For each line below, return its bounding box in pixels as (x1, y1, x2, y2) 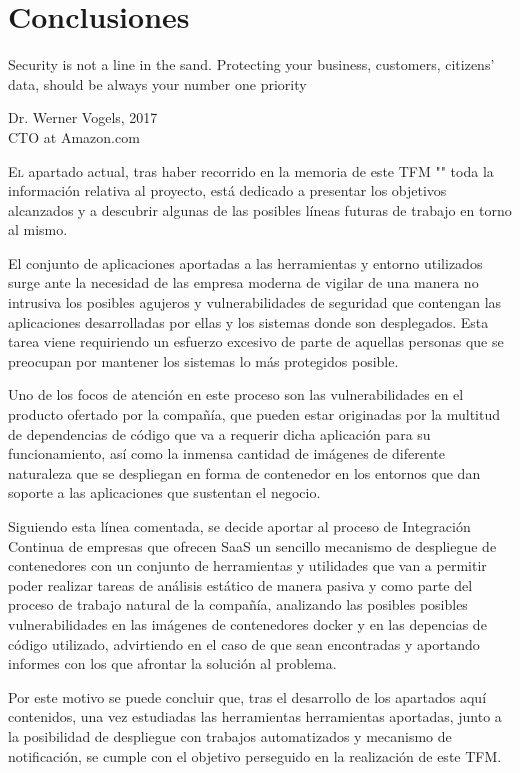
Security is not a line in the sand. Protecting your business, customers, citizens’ (8, 54, 495, 75)
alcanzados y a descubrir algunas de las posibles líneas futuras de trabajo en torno (8, 199, 512, 220)
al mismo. (8, 219, 68, 240)
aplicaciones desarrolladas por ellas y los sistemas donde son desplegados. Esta (8, 311, 489, 332)
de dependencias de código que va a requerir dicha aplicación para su (8, 423, 431, 444)
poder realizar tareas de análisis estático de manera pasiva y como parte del (8, 574, 473, 595)
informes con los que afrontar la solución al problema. (8, 653, 337, 674)
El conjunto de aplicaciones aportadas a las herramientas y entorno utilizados (8, 252, 483, 273)
